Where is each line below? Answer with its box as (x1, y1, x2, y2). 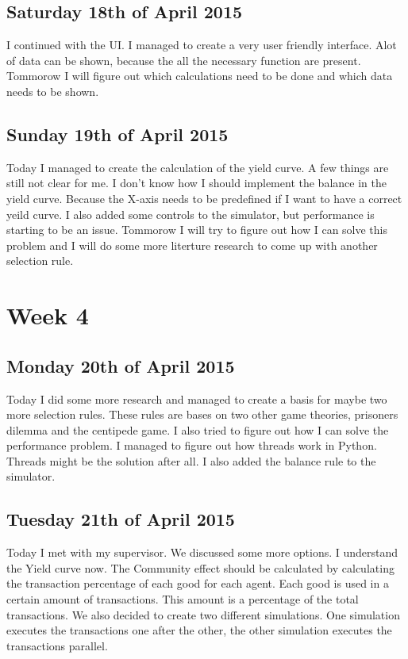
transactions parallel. (6, 637, 108, 653)
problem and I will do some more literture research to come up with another (6, 236, 378, 253)
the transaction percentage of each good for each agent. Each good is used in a (6, 575, 389, 592)
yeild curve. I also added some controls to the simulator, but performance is (6, 205, 375, 222)
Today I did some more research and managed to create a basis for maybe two (6, 390, 387, 407)
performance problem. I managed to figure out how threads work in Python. (6, 437, 377, 454)
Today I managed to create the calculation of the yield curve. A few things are (6, 159, 389, 175)
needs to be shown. (6, 82, 99, 99)
